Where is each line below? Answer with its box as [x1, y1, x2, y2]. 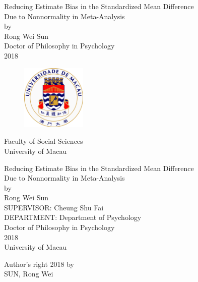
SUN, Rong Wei [4, 268, 53, 279]
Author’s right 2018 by [4, 258, 75, 269]
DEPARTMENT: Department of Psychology [4, 212, 142, 222]
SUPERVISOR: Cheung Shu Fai [4, 202, 104, 212]
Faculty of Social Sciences [4, 136, 83, 146]
